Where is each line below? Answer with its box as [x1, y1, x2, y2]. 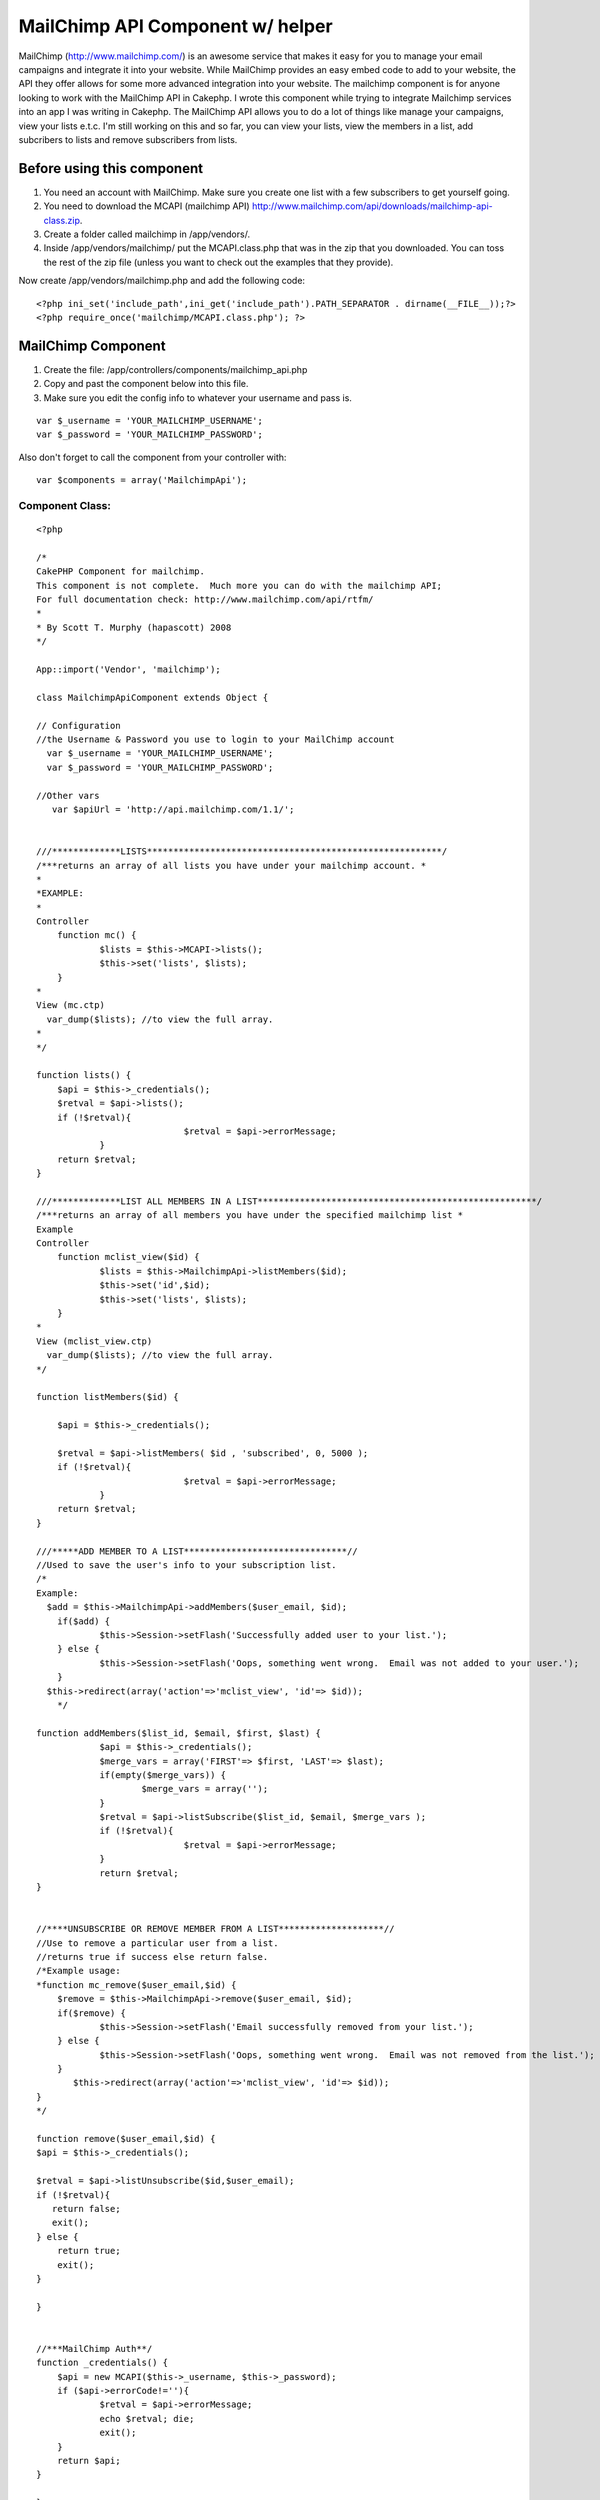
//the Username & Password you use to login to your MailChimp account [36, 733, 395, 745]
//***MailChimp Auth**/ [36, 2343, 153, 2354]
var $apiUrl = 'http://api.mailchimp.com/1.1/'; [51, 803, 295, 815]
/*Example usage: [36, 1965, 121, 1977]
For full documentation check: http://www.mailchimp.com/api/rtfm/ [36, 594, 374, 605]
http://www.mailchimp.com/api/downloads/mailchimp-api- [251, 200, 494, 212]
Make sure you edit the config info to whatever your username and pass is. [43, 391, 352, 404]
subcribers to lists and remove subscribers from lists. [18, 133, 238, 145]
